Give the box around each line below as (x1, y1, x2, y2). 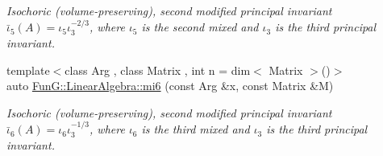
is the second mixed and (141, 18, 259, 35)
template (6, 61, 50, 78)
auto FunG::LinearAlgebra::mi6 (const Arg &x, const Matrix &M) (6, 77, 334, 94)
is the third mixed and (141, 121, 250, 138)
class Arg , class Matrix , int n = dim (65, 61, 251, 78)
